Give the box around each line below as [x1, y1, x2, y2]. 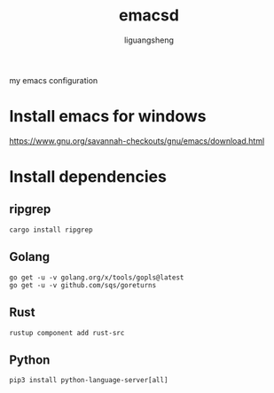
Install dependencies [9, 167, 167, 187]
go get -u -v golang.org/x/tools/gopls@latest [9, 272, 184, 282]
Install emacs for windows [9, 106, 207, 127]
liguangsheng [123, 35, 175, 45]
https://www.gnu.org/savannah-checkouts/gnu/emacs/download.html [9, 135, 265, 146]
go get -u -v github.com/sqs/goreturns [9, 280, 157, 289]
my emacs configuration [9, 75, 98, 85]
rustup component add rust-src [9, 328, 125, 337]
